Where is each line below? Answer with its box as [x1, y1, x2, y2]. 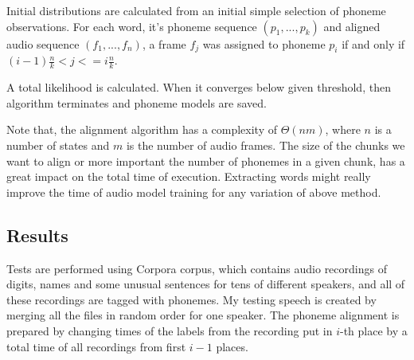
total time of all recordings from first [6, 338, 186, 354]
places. [216, 338, 248, 354]
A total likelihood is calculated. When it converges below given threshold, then [6, 79, 391, 96]
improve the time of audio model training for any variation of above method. [6, 183, 381, 200]
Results [6, 222, 68, 247]
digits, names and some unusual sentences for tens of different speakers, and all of [6, 276, 405, 292]
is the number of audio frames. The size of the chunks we [126, 137, 405, 153]
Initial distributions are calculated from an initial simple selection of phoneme [6, 2, 386, 18]
